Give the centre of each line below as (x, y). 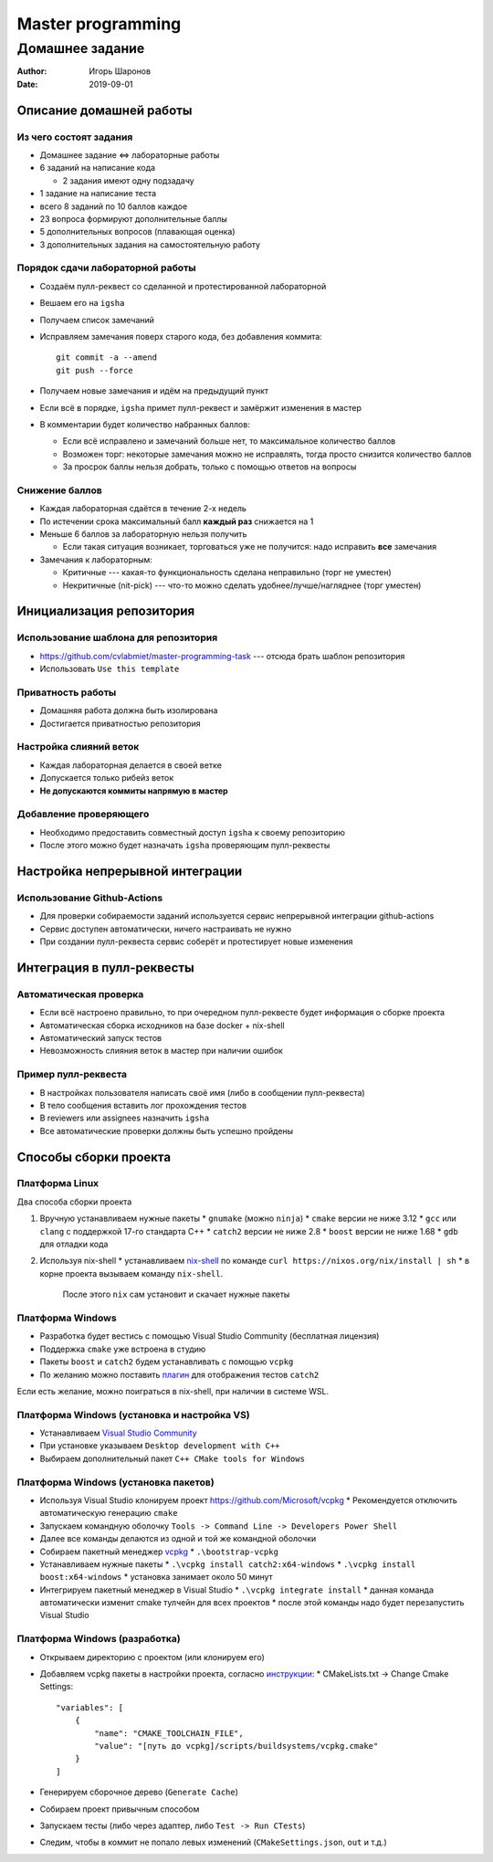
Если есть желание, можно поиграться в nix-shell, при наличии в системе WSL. (173, 1391)
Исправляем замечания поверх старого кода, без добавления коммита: (181, 336)
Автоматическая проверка (80, 994)
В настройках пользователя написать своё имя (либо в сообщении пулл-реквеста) (202, 1092)
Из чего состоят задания (75, 137)
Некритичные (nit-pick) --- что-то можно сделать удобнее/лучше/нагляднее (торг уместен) (242, 585)
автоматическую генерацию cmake (109, 1513)
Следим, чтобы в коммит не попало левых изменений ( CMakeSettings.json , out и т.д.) (213, 1842)
